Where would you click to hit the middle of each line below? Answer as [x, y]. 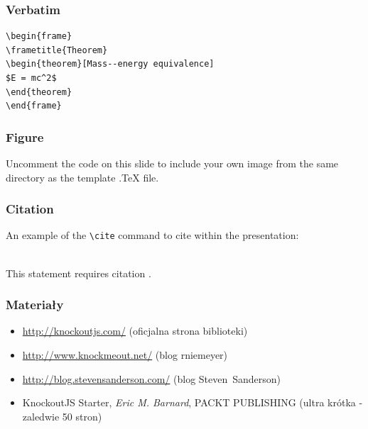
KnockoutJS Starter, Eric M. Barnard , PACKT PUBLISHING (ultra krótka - [193, 402]
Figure [25, 136]
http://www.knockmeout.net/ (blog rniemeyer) [125, 355]
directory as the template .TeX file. [82, 177]
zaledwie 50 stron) [62, 416]
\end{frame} [34, 106]
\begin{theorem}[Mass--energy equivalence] [110, 64]
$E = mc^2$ [31, 78]
